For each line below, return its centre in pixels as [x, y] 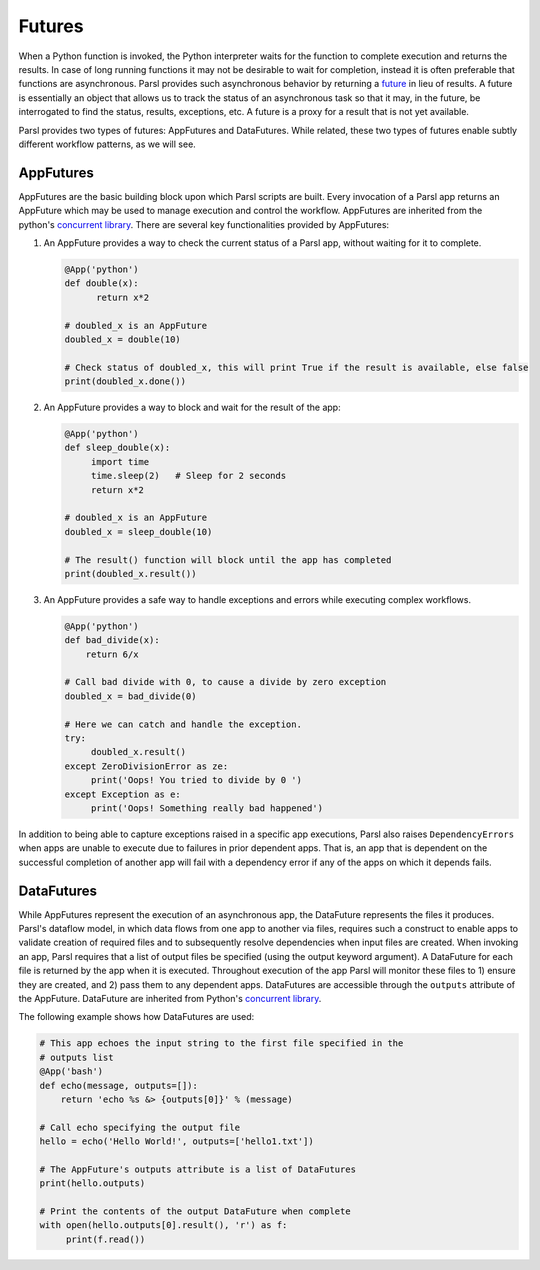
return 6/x [112, 654]
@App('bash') [71, 1071]
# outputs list [76, 1057]
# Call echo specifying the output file [139, 1127]
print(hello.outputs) [92, 1183]
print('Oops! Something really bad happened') [207, 808]
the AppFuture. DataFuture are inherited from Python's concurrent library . [170, 999]
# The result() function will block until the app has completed [228, 559]
